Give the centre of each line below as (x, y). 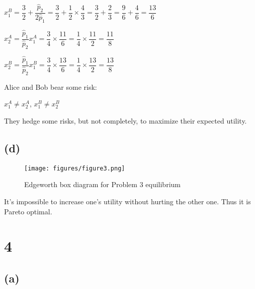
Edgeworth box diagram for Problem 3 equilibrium (102, 184)
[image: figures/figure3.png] (75, 168)
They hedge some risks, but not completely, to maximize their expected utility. (125, 120)
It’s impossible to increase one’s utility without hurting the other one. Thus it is (127, 201)
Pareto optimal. (28, 211)
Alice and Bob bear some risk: (51, 86)
